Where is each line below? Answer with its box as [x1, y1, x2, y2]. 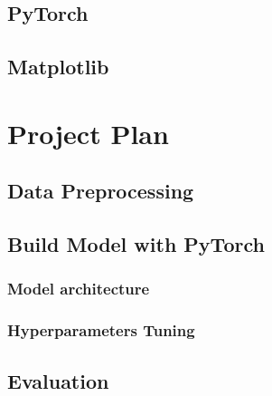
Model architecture [7, 277, 150, 300]
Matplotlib [7, 53, 109, 81]
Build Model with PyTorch [7, 230, 265, 258]
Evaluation [7, 366, 109, 394]
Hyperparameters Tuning [7, 319, 195, 342]
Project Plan [7, 114, 169, 151]
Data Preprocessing [7, 177, 194, 205]
